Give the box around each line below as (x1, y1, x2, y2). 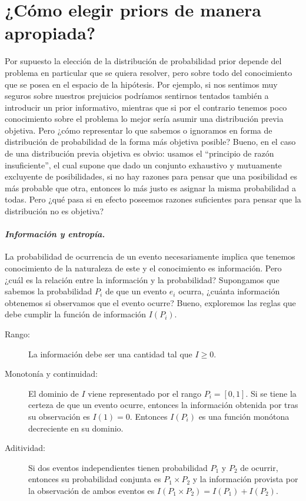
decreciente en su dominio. (28, 422, 124, 434)
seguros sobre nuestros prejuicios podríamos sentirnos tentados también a (5, 89, 269, 102)
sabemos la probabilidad (5, 285, 92, 297)
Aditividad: (5, 442, 45, 454)
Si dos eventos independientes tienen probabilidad (28, 461, 208, 473)
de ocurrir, (240, 461, 278, 473)
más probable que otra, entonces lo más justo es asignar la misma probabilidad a (5, 181, 296, 194)
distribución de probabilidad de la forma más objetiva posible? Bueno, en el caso (5, 135, 296, 148)
